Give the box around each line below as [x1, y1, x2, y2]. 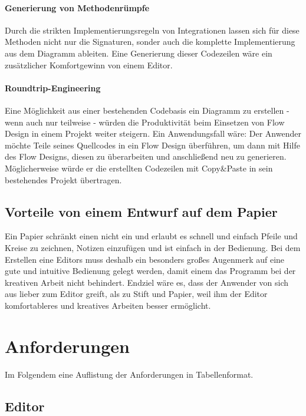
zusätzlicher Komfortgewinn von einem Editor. [5, 58, 173, 71]
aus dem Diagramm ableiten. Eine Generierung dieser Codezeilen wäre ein [5, 47, 272, 59]
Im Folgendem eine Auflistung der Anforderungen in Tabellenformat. [5, 368, 254, 380]
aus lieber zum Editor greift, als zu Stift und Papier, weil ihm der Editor [5, 288, 268, 300]
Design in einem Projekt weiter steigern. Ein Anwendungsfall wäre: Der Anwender [5, 127, 301, 140]
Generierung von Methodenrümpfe [5, 1, 150, 14]
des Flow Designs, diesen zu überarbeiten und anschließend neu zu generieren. [5, 150, 287, 163]
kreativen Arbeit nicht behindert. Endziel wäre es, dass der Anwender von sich [5, 276, 289, 288]
